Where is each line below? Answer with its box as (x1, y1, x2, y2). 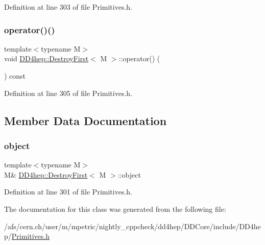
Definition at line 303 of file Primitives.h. (4, 2, 132, 12)
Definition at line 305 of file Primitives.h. (4, 87, 132, 98)
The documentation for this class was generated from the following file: (4, 203, 226, 214)
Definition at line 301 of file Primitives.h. (4, 186, 132, 197)
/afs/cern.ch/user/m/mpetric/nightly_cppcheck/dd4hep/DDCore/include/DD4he (4, 220, 261, 231)
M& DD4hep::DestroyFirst (4, 169, 88, 180)
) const (4, 70, 26, 81)
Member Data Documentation (4, 112, 167, 128)
